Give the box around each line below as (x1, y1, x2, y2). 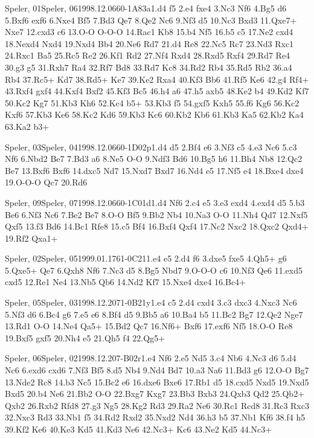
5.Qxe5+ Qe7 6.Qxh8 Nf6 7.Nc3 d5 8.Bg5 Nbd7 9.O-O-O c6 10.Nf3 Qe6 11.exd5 (5, 263, 303, 276)
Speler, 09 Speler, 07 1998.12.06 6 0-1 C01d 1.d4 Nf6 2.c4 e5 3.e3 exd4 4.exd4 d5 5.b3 (5, 196, 305, 208)
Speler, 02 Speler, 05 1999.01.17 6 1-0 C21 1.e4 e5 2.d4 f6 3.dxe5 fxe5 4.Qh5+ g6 (5, 252, 287, 265)
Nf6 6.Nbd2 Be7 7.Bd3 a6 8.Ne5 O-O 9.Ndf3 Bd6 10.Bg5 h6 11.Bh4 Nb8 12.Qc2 (5, 152, 303, 165)
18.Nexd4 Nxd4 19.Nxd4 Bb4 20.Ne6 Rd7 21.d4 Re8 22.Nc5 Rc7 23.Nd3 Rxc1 (5, 37, 294, 50)
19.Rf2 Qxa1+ (5, 231, 58, 244)
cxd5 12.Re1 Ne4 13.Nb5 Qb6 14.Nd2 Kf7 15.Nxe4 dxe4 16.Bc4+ (5, 275, 246, 288)
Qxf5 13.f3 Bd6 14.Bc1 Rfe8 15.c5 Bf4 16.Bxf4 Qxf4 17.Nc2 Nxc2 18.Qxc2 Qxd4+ (5, 220, 309, 233)
